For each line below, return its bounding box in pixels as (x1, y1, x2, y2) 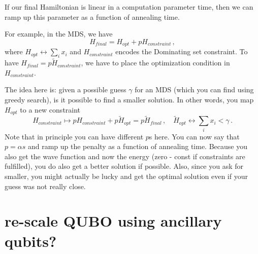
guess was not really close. (5, 180, 86, 191)
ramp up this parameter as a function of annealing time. (5, 11, 180, 22)
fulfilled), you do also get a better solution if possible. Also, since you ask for (5, 161, 244, 171)
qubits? (5, 230, 57, 251)
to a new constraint (20, 104, 81, 115)
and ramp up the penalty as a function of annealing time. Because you (27, 141, 247, 152)
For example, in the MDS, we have (5, 28, 113, 39)
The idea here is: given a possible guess (5, 84, 126, 95)
